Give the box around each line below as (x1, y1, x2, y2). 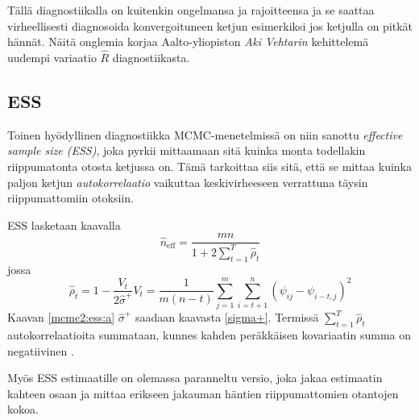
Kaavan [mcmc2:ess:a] (7, 309, 115, 326)
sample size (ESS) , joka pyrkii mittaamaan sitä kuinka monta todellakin (7, 142, 366, 159)
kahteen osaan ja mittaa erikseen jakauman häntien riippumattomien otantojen (7, 385, 399, 401)
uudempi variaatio (7, 49, 97, 65)
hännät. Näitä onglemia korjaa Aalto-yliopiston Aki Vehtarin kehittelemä (7, 33, 369, 50)
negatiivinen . (7, 342, 74, 359)
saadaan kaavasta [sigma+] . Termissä (135, 309, 319, 326)
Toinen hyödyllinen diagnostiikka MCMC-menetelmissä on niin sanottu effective (7, 126, 403, 143)
